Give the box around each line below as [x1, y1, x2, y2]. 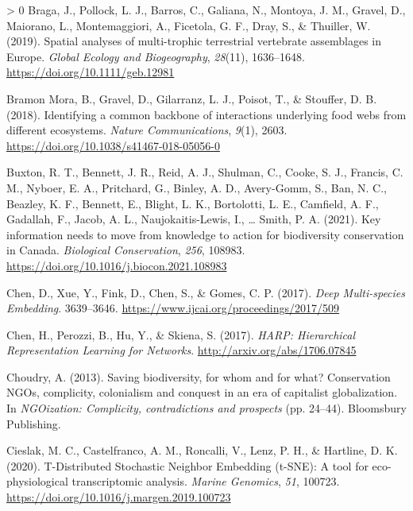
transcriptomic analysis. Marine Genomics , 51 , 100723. [71, 473, 340, 490]
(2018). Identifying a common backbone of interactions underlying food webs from [6, 106, 407, 122]
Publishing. [6, 415, 61, 432]
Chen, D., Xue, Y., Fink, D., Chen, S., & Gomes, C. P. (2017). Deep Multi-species [6, 284, 406, 300]
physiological [6, 473, 68, 490]
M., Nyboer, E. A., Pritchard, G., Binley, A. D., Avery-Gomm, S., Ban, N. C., [6, 179, 387, 195]
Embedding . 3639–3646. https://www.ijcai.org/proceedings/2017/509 [6, 300, 340, 316]
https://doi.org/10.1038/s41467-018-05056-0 [6, 137, 220, 153]
